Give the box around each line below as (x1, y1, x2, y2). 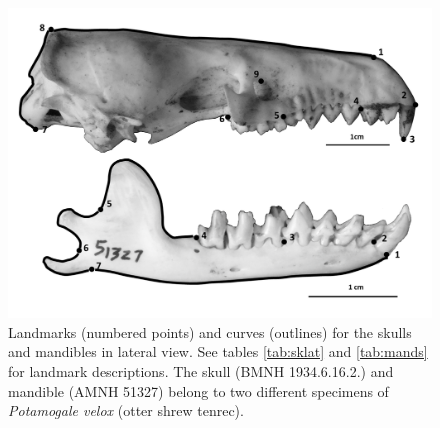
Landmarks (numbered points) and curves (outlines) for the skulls (8, 321, 412, 342)
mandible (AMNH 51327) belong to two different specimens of (8, 380, 389, 401)
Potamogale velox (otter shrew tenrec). (8, 400, 244, 421)
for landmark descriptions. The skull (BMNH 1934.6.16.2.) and (8, 360, 394, 381)
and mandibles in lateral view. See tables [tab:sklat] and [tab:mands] (8, 341, 428, 362)
